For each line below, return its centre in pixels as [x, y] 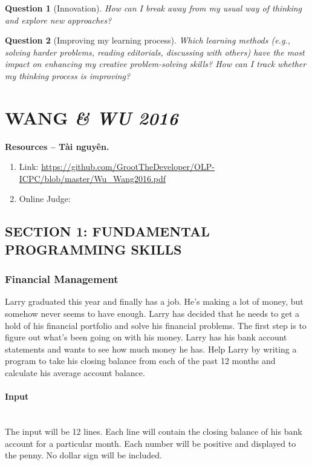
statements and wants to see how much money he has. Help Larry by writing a [151, 349]
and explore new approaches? [58, 20]
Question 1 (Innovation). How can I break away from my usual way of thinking [154, 8]
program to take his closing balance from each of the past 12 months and [140, 361]
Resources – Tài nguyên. [57, 146]
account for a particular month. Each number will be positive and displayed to [151, 443]
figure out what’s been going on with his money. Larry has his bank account [146, 337]
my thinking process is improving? [68, 75]
